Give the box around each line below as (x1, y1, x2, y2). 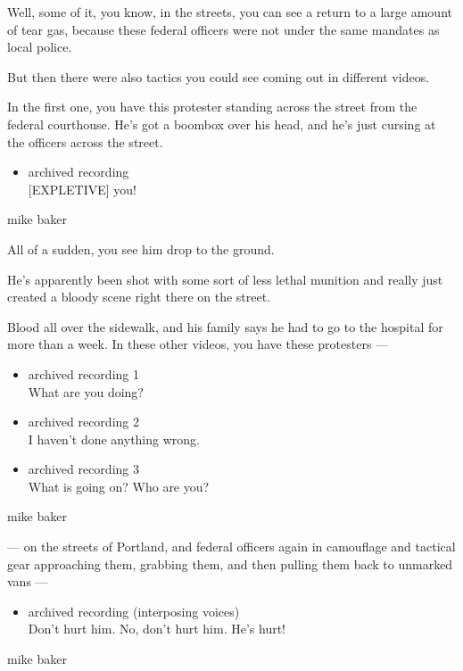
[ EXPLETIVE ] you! (28, 179, 137, 198)
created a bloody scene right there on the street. (7, 287, 271, 306)
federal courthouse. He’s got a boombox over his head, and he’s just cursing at (7, 114, 436, 133)
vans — (7, 572, 48, 591)
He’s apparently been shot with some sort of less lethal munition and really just (7, 269, 443, 288)
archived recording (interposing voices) (28, 601, 240, 620)
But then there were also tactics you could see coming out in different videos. (7, 67, 430, 86)
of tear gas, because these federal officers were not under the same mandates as (7, 20, 440, 38)
